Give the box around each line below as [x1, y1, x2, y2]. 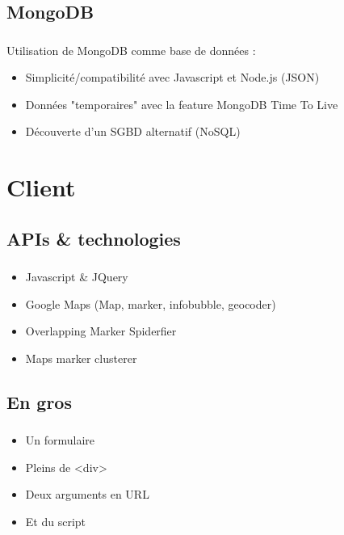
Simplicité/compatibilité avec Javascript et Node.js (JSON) [25, 69, 320, 86]
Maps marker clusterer [25, 349, 137, 366]
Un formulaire [25, 432, 95, 449]
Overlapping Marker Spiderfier [25, 322, 177, 339]
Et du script [25, 513, 86, 530]
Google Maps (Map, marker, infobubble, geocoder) [25, 295, 276, 312]
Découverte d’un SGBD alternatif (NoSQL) [25, 123, 241, 140]
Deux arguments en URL [25, 486, 149, 503]
